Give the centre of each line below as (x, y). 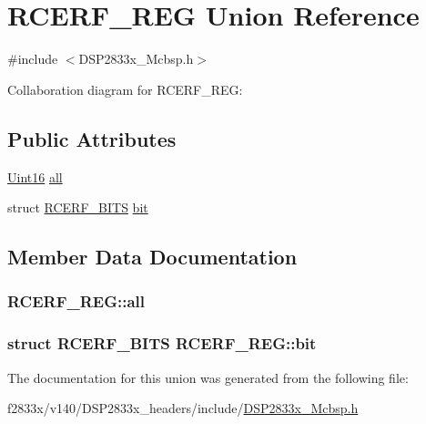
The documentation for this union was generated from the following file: (208, 377)
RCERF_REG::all (76, 301)
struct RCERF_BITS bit (78, 207)
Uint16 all (35, 176)
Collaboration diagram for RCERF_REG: (125, 89)
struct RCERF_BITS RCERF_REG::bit (162, 343)
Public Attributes (92, 138)
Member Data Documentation (152, 257)
